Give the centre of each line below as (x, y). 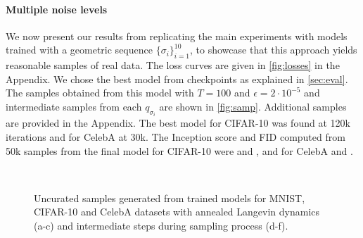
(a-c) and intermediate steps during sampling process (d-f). (161, 225)
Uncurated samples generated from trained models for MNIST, (170, 198)
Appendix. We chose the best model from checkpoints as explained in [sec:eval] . (177, 79)
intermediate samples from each (74, 106)
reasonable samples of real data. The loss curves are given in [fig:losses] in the (173, 65)
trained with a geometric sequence (79, 50)
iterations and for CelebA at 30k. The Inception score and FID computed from (176, 137)
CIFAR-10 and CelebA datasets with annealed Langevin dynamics (177, 212)
